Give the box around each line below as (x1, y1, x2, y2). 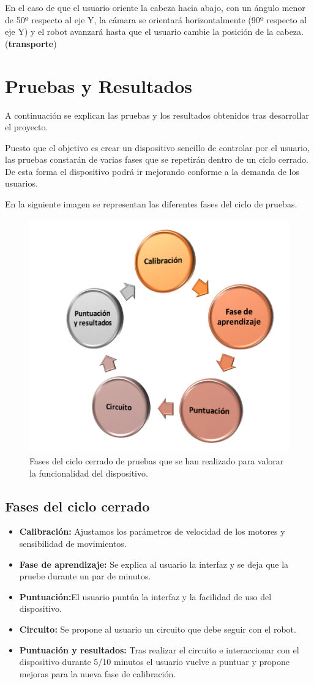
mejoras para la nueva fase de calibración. (19, 667, 176, 680)
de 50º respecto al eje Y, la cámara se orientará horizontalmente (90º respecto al (5, 13, 307, 26)
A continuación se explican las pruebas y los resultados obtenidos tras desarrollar (5, 108, 309, 121)
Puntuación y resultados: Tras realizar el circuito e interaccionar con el (19, 643, 299, 656)
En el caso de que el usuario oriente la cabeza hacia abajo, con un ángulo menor (5, 1, 305, 13)
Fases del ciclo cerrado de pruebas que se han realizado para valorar (29, 455, 284, 467)
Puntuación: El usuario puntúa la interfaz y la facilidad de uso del (19, 590, 272, 603)
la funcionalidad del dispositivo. (29, 466, 148, 479)
